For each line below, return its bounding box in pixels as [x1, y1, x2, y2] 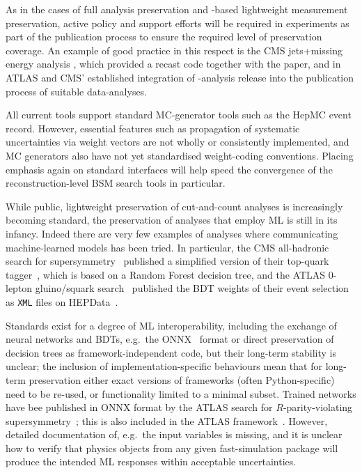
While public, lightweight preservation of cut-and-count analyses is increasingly [6, 199, 343, 213]
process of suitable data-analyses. [6, 84, 148, 98]
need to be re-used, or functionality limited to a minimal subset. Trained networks [6, 386, 356, 401]
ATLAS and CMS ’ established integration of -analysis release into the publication [6, 70, 354, 84]
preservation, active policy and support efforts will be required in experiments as [6, 15, 349, 30]
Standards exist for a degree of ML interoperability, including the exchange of [6, 318, 337, 332]
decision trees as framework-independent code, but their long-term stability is [6, 345, 337, 359]
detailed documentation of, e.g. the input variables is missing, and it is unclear [6, 427, 343, 442]
